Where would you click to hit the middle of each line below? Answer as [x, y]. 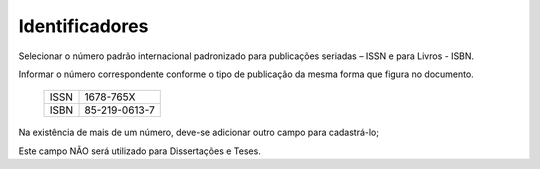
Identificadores [83, 26]
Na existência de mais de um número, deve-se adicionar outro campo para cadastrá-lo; [199, 132]
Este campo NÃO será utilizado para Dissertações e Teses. [140, 151]
